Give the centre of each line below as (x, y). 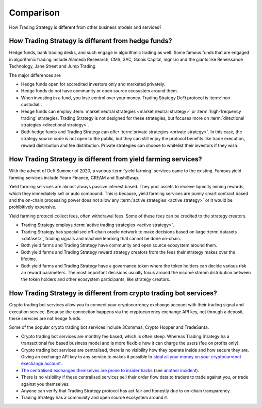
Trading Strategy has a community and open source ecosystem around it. (95, 398)
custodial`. (32, 105)
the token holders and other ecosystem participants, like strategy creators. (96, 279)
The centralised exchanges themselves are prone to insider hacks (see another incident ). (110, 370)
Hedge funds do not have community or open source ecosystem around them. (99, 91)
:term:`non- (221, 98)
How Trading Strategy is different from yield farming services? (106, 159)
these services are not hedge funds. (45, 318)
